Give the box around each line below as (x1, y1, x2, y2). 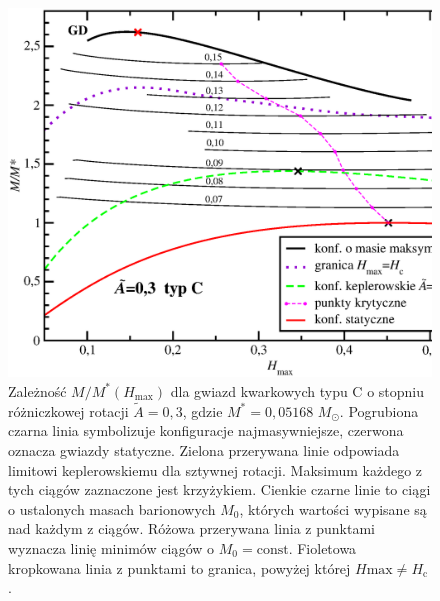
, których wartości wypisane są (239, 498, 427, 519)
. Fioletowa (288, 537, 357, 558)
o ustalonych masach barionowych (8, 498, 216, 519)
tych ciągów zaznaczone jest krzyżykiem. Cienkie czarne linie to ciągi (8, 479, 431, 500)
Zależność (8, 380, 67, 401)
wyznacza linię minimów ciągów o (8, 537, 215, 558)
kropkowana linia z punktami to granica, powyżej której (8, 557, 351, 578)
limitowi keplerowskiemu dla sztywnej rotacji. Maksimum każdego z (8, 459, 423, 480)
